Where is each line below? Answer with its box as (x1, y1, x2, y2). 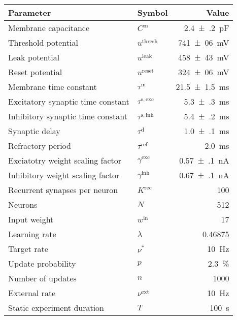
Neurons (8, 199, 38, 210)
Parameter (8, 7, 51, 18)
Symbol (137, 7, 168, 18)
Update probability (8, 258, 76, 269)
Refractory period (8, 140, 71, 151)
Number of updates (8, 272, 77, 284)
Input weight (8, 213, 54, 225)
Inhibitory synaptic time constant (8, 110, 127, 122)
